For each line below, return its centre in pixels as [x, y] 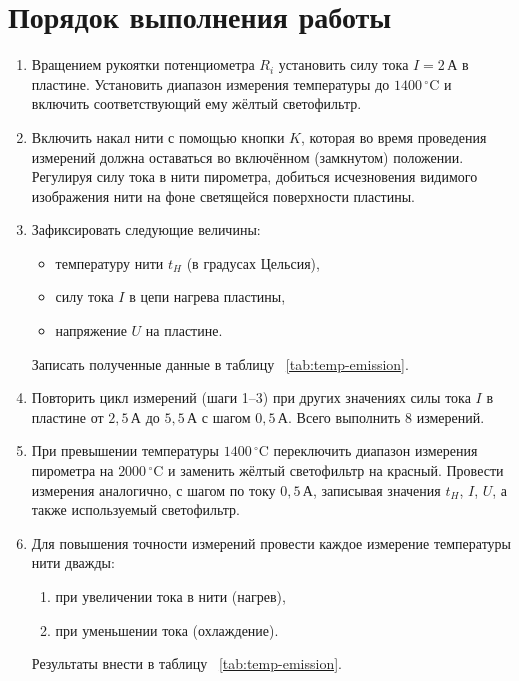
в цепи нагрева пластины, [207, 296]
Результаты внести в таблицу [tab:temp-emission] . [186, 663]
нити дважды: [73, 562]
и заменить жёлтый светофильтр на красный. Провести [336, 470]
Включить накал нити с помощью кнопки [158, 136]
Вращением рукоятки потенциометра [143, 64]
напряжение [91, 330]
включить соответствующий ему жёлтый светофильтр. [196, 103]
